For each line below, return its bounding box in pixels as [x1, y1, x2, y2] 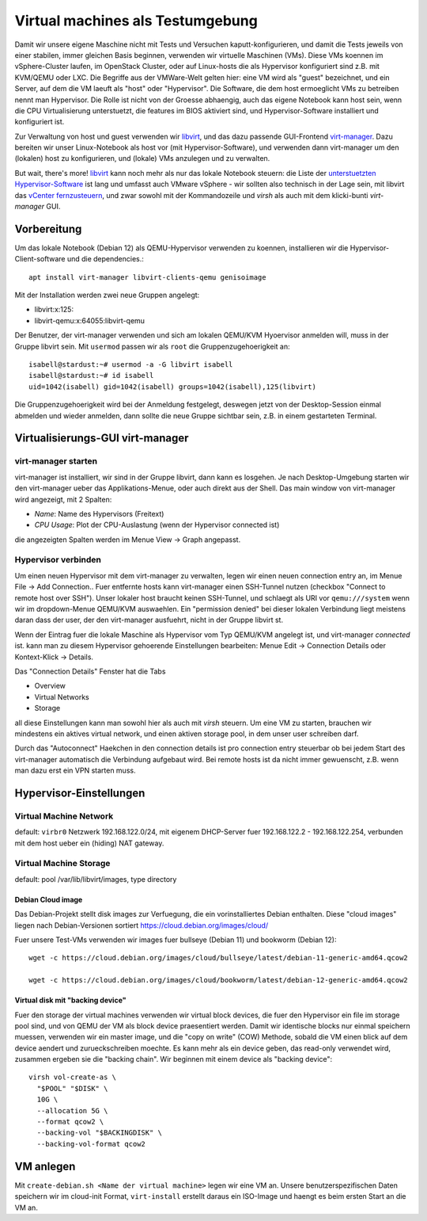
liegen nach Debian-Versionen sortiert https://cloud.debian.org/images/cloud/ [14, 920, 269, 930]
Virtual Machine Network [14, 811, 114, 822]
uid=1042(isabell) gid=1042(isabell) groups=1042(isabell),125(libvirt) [28, 382, 316, 391]
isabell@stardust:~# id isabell [28, 371, 154, 380]
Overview [34, 681, 66, 691]
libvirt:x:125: [34, 305, 74, 315]
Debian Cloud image [14, 895, 83, 904]
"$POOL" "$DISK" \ [36, 1084, 108, 1093]
